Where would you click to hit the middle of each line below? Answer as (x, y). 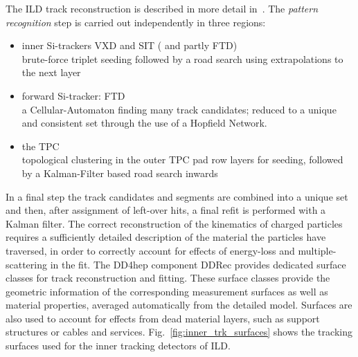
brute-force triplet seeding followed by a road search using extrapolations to (182, 58)
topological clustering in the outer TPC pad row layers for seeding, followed (182, 159)
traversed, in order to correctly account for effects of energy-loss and (150, 250)
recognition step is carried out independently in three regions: (136, 22)
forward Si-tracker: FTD (73, 95)
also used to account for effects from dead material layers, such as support (163, 318)
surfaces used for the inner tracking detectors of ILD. (118, 346)
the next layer (51, 72)
